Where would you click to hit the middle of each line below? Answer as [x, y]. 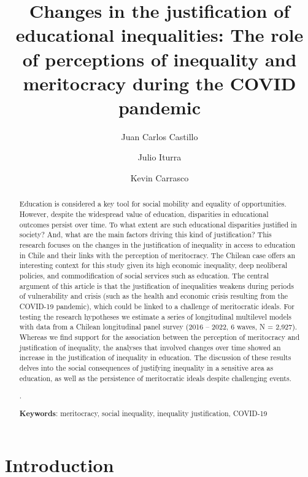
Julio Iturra [160, 157]
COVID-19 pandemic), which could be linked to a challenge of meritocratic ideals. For [157, 306]
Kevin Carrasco [160, 178]
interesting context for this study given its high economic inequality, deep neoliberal [153, 265]
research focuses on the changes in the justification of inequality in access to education [157, 245]
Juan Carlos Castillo [160, 136]
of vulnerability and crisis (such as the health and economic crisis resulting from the [154, 296]
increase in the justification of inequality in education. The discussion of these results [155, 357]
